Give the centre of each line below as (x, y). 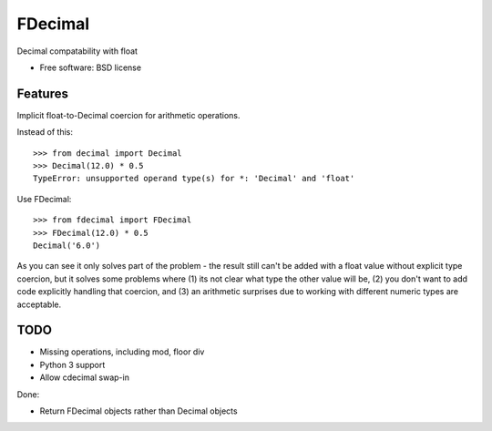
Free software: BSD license (90, 67)
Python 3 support (72, 364)
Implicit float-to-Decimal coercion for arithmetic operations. (128, 115)
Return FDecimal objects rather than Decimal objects (138, 411)
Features (42, 93)
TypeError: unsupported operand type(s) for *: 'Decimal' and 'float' (194, 179)
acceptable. (39, 304)
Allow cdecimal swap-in (84, 377)
